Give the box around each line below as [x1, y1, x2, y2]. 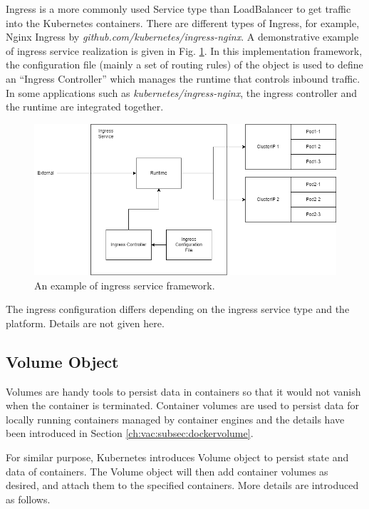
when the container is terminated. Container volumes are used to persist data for [6, 398, 360, 413]
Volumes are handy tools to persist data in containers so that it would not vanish [6, 384, 361, 399]
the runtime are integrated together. [6, 99, 164, 114]
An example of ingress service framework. [34, 277, 215, 292]
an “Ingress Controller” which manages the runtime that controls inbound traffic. [6, 71, 360, 86]
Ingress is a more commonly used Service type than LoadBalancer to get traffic [6, 1, 351, 16]
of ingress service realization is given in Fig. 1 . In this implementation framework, [6, 43, 363, 58]
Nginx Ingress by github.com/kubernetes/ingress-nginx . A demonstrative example [6, 29, 359, 44]
